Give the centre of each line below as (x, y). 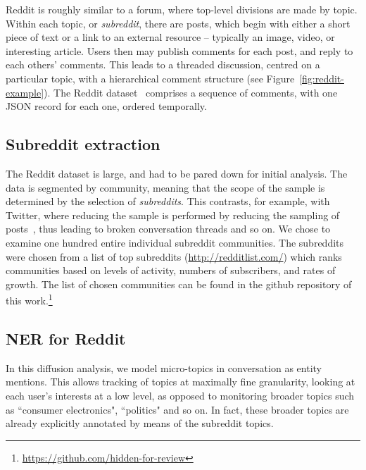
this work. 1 (29, 299)
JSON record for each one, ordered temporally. (106, 106)
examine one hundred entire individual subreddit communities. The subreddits (175, 242)
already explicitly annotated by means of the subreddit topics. (140, 423)
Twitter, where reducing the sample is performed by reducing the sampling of (173, 215)
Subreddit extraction (83, 144)
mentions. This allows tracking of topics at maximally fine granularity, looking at (181, 382)
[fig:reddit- (322, 78)
